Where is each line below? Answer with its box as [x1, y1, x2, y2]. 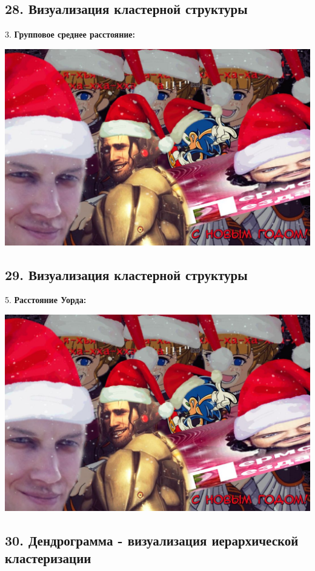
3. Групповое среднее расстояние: [5, 28, 136, 41]
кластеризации [5, 549, 91, 567]
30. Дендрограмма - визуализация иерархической [5, 530, 299, 549]
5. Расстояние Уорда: [5, 293, 87, 306]
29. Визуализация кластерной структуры [5, 265, 248, 284]
